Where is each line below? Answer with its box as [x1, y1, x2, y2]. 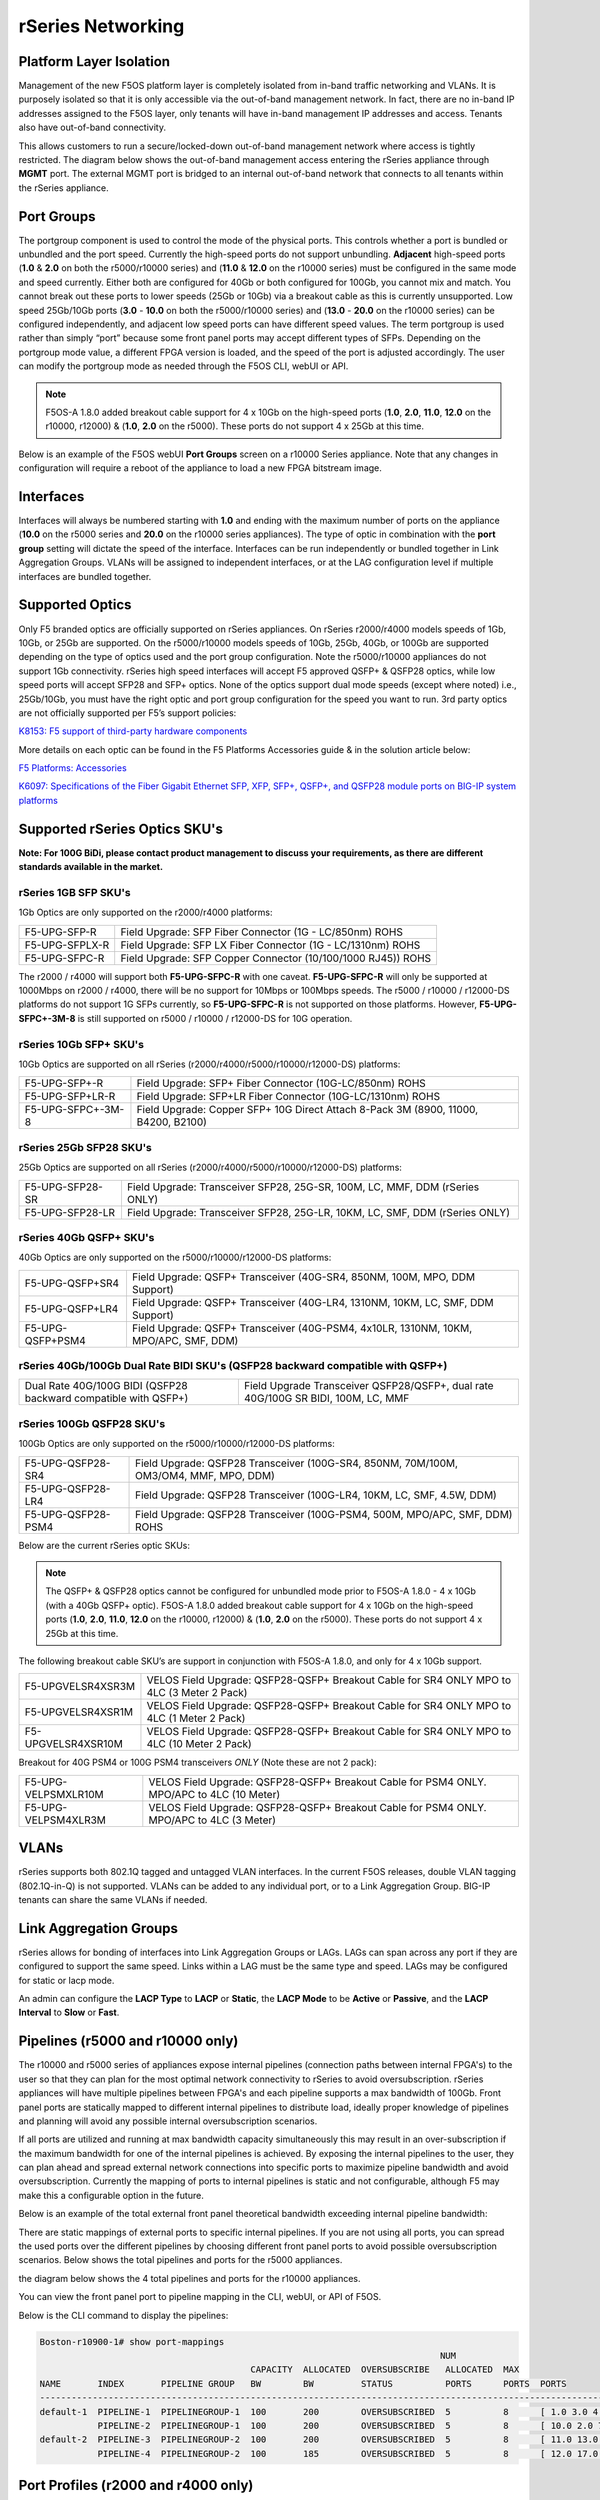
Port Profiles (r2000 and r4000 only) [18, 2477, 254, 2494]
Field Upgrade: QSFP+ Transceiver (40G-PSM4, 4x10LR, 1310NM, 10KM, [131, 1321, 473, 1335]
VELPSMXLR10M [24, 1787, 104, 1801]
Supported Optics [18, 596, 132, 614]
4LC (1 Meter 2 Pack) [146, 1711, 246, 1725]
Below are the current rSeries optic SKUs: [18, 1539, 190, 1551]
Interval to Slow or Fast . [18, 2006, 120, 2019]
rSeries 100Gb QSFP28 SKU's [18, 1416, 166, 1430]
